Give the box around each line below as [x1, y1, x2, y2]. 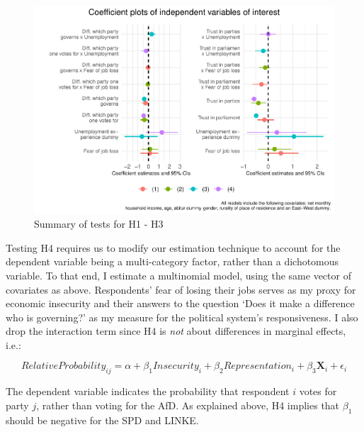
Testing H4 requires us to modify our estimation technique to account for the [6, 240, 341, 255]
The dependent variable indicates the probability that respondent [6, 384, 290, 399]
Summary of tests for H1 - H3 [34, 216, 164, 231]
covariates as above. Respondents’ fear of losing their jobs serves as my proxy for [6, 282, 356, 297]
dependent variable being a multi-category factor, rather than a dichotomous [6, 254, 339, 269]
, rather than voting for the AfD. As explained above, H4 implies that [36, 397, 340, 412]
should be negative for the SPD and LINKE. [6, 412, 199, 427]
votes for [299, 384, 337, 399]
